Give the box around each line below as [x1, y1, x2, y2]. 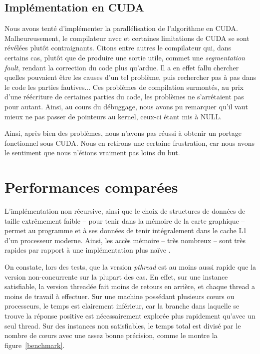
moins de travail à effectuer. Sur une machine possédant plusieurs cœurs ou [4, 291, 235, 301]
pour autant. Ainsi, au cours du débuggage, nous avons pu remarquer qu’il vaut [4, 101, 248, 111]
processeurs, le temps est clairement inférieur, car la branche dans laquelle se [4, 301, 240, 311]
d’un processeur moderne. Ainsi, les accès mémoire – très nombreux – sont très [4, 235, 246, 245]
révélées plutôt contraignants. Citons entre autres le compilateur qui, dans [4, 42, 232, 53]
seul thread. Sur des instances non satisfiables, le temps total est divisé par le [4, 320, 241, 331]
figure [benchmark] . [4, 340, 65, 350]
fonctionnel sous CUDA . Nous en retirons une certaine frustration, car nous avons [4, 137, 255, 148]
